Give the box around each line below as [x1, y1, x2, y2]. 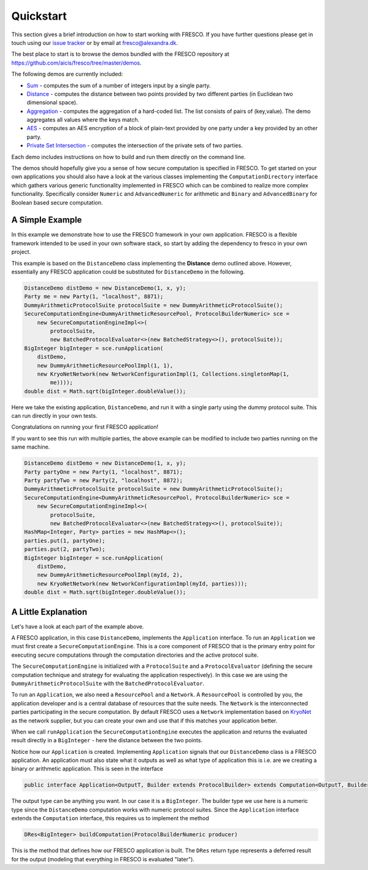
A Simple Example [11, 215, 82, 225]
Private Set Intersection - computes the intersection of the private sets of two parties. [26, 142, 243, 149]
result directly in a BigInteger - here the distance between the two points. [11, 737, 202, 744]
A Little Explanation [11, 606, 88, 617]
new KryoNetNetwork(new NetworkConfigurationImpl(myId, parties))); [37, 580, 248, 587]
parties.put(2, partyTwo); [24, 546, 105, 553]
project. [11, 248, 31, 256]
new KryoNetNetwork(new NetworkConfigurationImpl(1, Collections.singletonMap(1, [37, 370, 289, 377]
